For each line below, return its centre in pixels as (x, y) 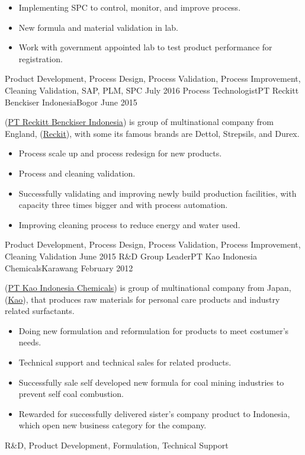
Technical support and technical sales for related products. (125, 362)
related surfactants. (40, 311)
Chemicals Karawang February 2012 (69, 267)
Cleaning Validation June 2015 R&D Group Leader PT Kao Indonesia (131, 256)
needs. (30, 342)
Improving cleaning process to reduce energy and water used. (129, 224)
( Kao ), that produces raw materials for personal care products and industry (142, 299)
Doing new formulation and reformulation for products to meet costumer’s (154, 330)
